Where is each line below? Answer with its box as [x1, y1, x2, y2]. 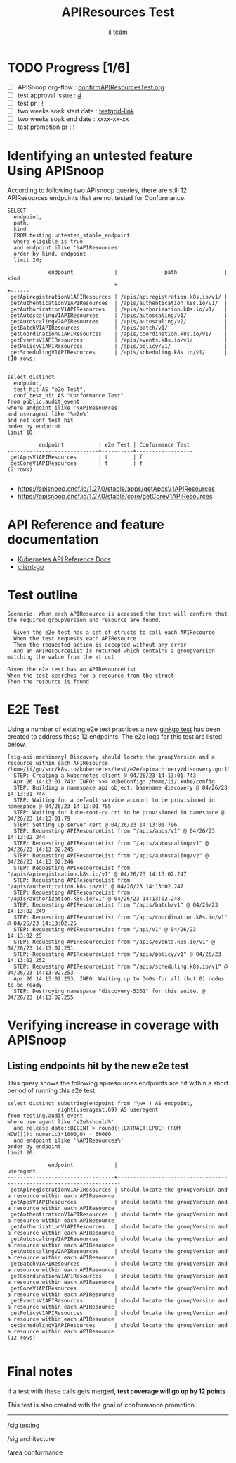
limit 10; [7, 429, 37, 436]
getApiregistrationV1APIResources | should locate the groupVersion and [10, 1186, 228, 1193]
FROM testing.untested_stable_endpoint [13, 232, 131, 239]
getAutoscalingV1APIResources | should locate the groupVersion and [10, 1235, 228, 1243]
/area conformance [7, 1448, 63, 1457]
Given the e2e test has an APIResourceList [7, 666, 137, 673]
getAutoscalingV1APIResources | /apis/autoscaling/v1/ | [10, 312, 228, 319]
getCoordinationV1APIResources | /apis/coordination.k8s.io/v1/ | [10, 330, 228, 337]
